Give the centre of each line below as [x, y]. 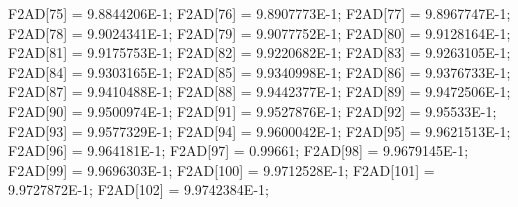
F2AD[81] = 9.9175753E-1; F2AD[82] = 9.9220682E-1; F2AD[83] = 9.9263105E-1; [259, 52]
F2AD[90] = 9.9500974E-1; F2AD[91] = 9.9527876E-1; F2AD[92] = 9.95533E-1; [252, 110]
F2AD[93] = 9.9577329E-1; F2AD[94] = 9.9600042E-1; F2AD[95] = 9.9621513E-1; [259, 130]
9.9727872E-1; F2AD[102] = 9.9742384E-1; [138, 189]
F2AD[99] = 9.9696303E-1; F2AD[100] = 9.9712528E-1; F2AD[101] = [221, 169]
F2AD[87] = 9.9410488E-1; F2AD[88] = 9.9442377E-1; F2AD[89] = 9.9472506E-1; [259, 91]
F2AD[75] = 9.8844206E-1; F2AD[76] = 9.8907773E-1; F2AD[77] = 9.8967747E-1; [259, 13]
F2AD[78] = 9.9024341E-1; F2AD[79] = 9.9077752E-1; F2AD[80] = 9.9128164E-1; [259, 32]
